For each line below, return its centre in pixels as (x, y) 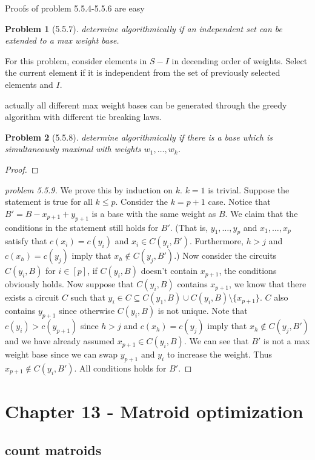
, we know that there (268, 284)
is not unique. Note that (203, 311)
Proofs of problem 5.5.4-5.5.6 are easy (75, 8)
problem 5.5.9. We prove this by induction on (89, 189)
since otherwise (87, 311)
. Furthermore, (216, 241)
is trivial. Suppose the (249, 189)
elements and (29, 84)
